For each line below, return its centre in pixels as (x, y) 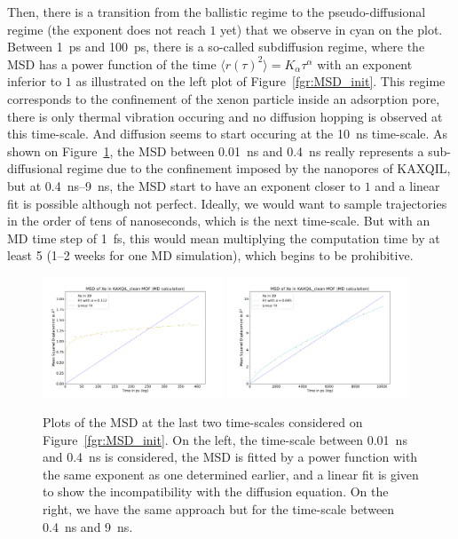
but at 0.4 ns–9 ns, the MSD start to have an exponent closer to (184, 185)
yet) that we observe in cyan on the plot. (332, 29)
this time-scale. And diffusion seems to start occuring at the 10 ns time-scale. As (228, 134)
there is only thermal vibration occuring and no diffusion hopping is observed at (225, 116)
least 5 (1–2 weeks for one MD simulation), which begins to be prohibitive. (210, 255)
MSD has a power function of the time (112, 63)
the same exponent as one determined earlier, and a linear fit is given (231, 474)
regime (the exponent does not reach (107, 29)
